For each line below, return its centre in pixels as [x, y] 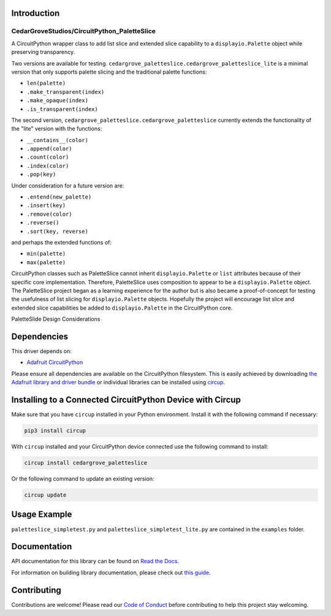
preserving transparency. [43, 52]
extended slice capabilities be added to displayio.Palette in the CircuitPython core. [122, 308]
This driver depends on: [41, 351]
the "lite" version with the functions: [57, 129]
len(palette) [46, 83]
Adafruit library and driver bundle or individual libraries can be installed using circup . [118, 382]
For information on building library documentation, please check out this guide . [111, 572]
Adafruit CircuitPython [55, 362]
